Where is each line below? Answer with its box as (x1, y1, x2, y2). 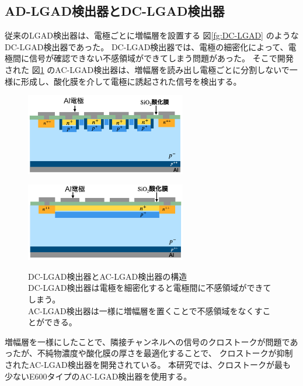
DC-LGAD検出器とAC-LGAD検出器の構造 (28, 270, 187, 282)
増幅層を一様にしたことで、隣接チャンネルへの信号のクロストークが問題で (5, 335, 290, 347)
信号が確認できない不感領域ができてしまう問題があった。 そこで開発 (29, 52, 294, 64)
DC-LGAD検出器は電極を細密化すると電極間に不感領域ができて (28, 281, 271, 294)
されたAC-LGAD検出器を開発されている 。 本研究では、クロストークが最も (5, 359, 291, 371)
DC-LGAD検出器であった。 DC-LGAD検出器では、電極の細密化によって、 (5, 40, 288, 53)
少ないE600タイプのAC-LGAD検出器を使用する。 (5, 370, 192, 382)
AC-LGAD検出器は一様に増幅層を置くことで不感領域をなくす (28, 304, 263, 317)
